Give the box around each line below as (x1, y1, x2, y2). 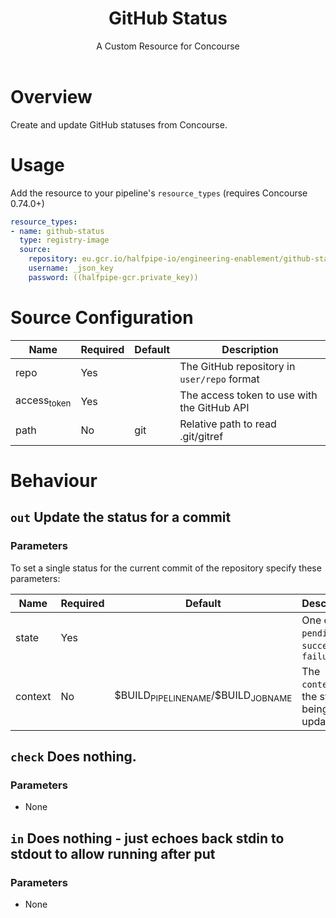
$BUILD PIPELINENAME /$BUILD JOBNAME (114, 688, 293, 704)
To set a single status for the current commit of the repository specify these (10, 562, 322, 574)
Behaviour (10, 469, 98, 492)
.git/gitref (179, 429, 224, 443)
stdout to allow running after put (10, 845, 216, 862)
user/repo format (179, 372, 260, 386)
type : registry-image (19, 235, 110, 246)
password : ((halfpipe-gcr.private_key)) (28, 272, 199, 282)
